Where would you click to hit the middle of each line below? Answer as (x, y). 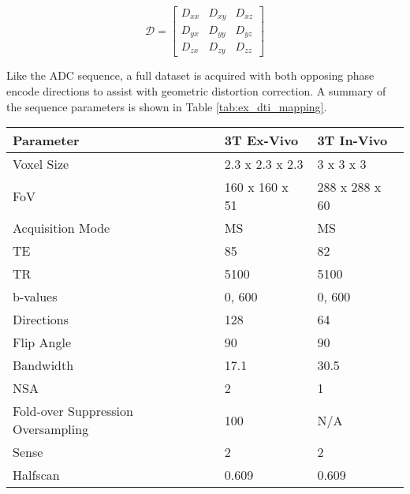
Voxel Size (41, 164)
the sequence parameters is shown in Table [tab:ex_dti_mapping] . (167, 106)
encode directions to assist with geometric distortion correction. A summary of (196, 91)
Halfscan (36, 475)
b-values (35, 297)
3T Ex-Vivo (261, 140)
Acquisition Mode (61, 228)
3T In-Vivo (352, 140)
